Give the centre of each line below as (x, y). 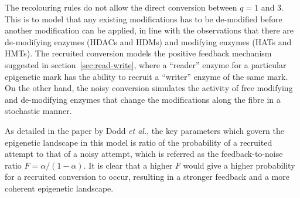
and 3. (272, 7)
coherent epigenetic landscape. (59, 188)
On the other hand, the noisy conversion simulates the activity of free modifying (149, 88)
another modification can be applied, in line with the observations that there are (149, 30)
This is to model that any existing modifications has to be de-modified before (144, 19)
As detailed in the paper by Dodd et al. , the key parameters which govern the (144, 130)
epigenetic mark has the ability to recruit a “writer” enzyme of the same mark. (146, 76)
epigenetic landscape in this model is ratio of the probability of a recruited (139, 142)
